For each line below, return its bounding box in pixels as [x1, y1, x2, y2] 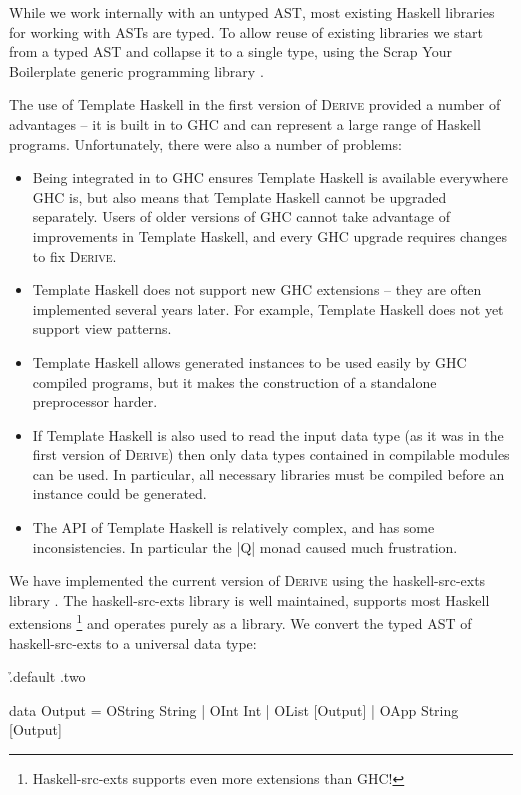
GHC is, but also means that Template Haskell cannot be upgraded [32, 186, 447, 207]
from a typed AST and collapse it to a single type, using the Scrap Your [9, 41, 452, 62]
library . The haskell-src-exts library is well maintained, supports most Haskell [9, 589, 490, 610]
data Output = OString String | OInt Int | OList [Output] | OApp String [9, 699, 459, 720]
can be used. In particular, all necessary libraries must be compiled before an [32, 463, 505, 484]
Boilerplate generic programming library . [9, 60, 264, 81]
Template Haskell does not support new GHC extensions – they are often [32, 279, 482, 300]
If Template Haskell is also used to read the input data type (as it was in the [32, 424, 504, 445]
